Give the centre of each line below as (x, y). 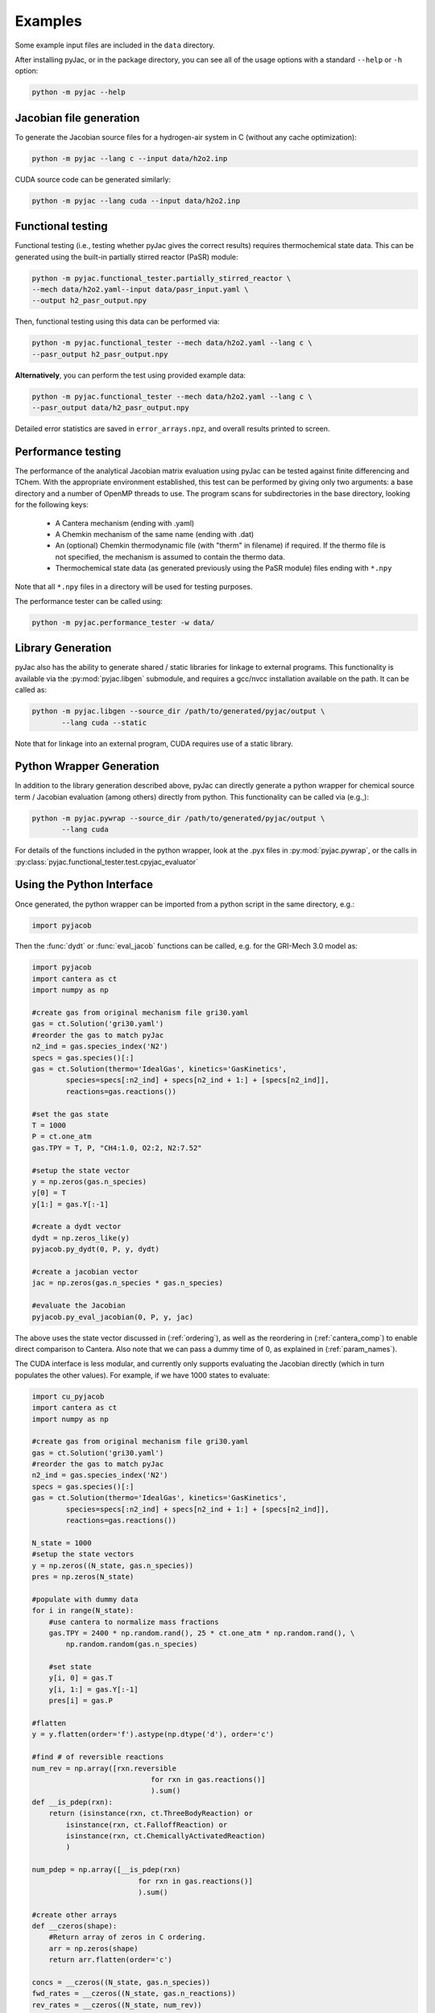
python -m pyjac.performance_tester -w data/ (123, 622)
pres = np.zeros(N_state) (83, 1577)
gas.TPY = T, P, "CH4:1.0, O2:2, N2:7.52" (117, 1148)
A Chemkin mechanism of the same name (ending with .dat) (155, 534)
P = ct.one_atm (62, 1137)
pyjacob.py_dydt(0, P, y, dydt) (96, 1249)
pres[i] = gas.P (81, 1701)
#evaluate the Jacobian (79, 1306)
